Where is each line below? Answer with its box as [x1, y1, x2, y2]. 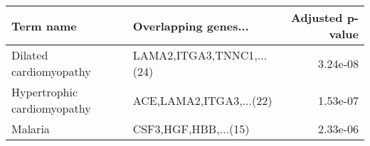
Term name [11, 17, 77, 34]
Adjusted [290, 9, 343, 26]
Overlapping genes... [132, 17, 249, 34]
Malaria [11, 120, 50, 137]
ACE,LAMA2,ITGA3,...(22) [132, 91, 273, 108]
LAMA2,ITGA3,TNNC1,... [132, 47, 268, 63]
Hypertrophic [11, 84, 78, 100]
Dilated [11, 47, 48, 63]
